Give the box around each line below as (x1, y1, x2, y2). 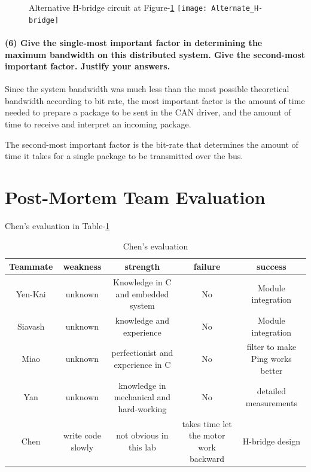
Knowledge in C (113, 276, 172, 288)
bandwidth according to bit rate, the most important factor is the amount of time (5, 94, 305, 106)
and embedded (115, 287, 169, 300)
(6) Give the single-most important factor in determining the (5, 36, 263, 48)
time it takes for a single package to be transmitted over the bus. (5, 150, 243, 162)
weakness (63, 260, 102, 273)
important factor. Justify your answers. (5, 60, 170, 72)
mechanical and (114, 391, 171, 403)
